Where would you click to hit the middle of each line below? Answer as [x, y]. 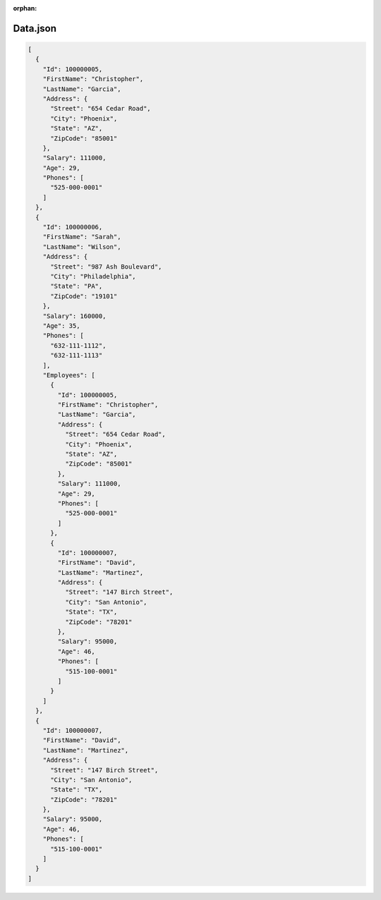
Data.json [35, 28]
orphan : [25, 8]
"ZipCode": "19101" [84, 296]
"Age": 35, [61, 326]
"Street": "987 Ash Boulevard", [106, 267]
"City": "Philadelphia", [93, 276]
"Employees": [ [69, 375]
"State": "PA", [77, 286]
